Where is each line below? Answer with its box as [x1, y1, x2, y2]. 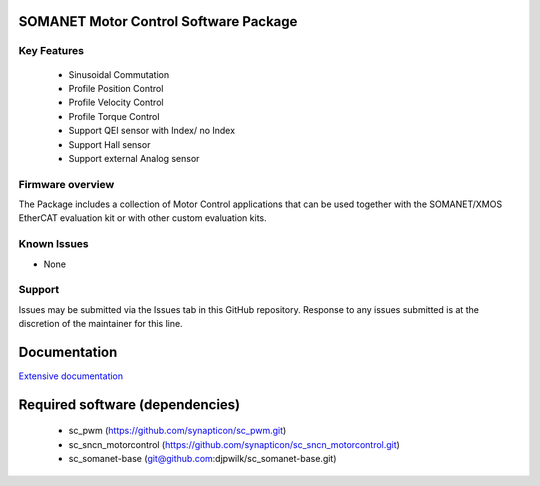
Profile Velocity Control [68, 96, 164, 109]
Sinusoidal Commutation [68, 68, 170, 80]
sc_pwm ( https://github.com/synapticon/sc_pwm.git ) [68, 425, 287, 437]
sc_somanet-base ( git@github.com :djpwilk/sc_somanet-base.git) [68, 453, 337, 465]
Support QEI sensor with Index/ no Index [68, 125, 235, 137]
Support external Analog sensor [68, 152, 200, 164]
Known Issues [18, 237, 89, 251]
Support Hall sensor [68, 138, 151, 150]
